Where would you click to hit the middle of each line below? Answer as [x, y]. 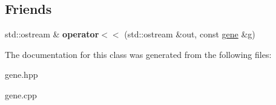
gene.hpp [21, 75]
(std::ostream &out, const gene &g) [190, 34]
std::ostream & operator [52, 34]
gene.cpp [21, 94]
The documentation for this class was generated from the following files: [138, 54]
